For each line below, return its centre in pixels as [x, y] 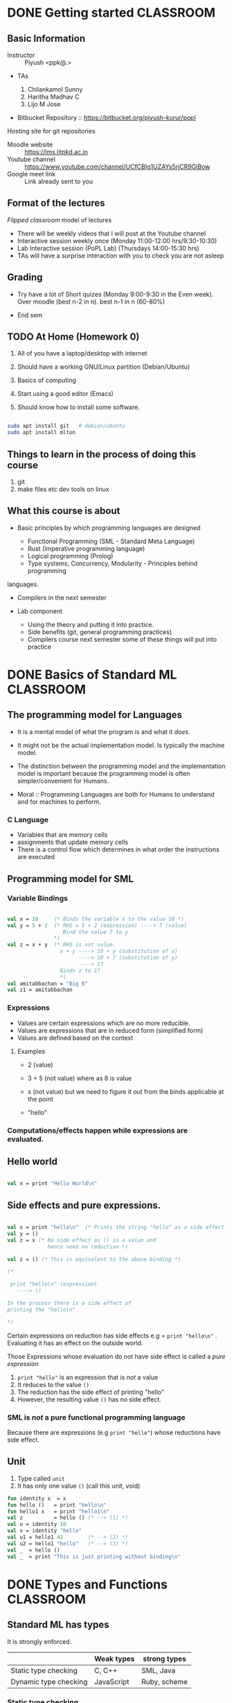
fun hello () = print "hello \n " [57, 1505]
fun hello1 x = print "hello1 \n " [59, 1511]
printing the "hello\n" [42, 1310]
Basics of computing [46, 381]
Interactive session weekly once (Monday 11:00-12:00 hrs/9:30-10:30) [117, 240]
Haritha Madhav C [53, 97]
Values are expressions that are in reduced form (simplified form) [110, 1030]
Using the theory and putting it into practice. [91, 624]
